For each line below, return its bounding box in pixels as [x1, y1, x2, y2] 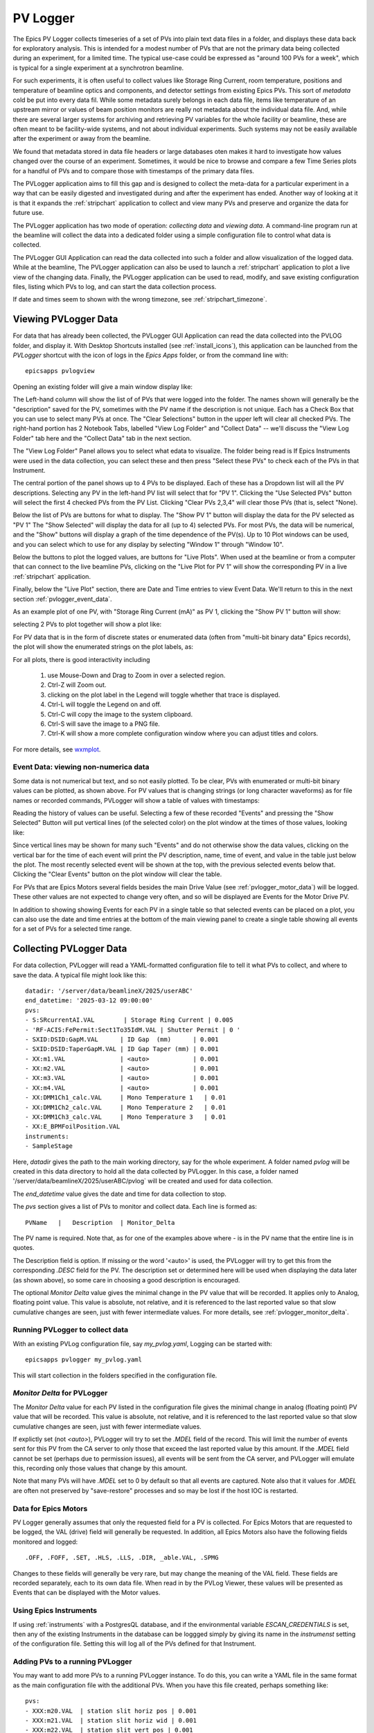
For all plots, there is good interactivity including [12, 655, 150, 663]
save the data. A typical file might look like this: [12, 970, 148, 979]
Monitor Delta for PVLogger [12, 1388, 108, 1398]
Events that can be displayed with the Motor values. [12, 1588, 161, 1597]
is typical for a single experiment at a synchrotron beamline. [12, 63, 184, 72]
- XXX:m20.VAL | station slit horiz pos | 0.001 [25, 1707, 197, 1715]
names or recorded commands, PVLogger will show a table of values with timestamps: [12, 796, 260, 804]
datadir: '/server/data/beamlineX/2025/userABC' [25, 986, 193, 995]
